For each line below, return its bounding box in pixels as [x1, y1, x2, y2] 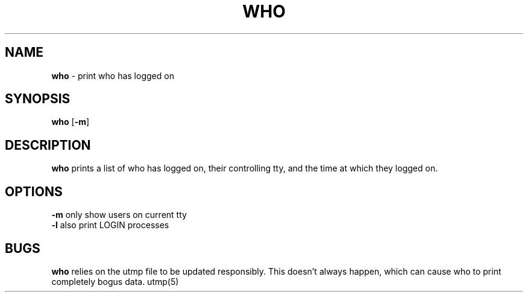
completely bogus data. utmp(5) [51, 276, 179, 287]
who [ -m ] [51, 117, 90, 127]
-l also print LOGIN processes [51, 220, 169, 231]
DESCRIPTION [5, 137, 91, 153]
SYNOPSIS [5, 91, 71, 107]
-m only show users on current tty [51, 209, 187, 220]
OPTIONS [5, 184, 63, 199]
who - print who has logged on [51, 70, 174, 81]
